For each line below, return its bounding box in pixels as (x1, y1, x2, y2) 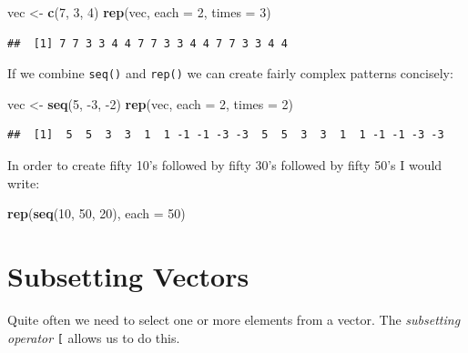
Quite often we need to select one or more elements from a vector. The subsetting (7, 309, 461, 328)
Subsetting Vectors (7, 257, 249, 294)
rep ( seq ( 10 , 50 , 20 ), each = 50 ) (7, 204, 186, 223)
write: (7, 173, 40, 192)
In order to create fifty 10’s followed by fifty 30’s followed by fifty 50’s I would (7, 156, 443, 175)
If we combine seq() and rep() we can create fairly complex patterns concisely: (7, 64, 453, 83)
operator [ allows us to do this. (7, 328, 180, 347)
